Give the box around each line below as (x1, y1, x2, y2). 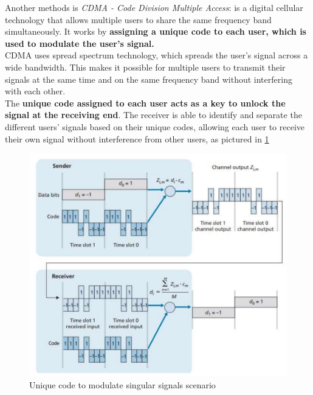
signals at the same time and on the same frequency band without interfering (5, 72, 292, 85)
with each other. (5, 85, 66, 97)
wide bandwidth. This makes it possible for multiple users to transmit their (5, 60, 286, 73)
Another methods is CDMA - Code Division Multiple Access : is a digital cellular (5, 1, 303, 13)
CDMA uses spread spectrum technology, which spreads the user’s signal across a (5, 49, 308, 61)
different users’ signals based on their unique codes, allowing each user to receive (5, 120, 305, 133)
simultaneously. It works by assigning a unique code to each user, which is (5, 25, 306, 38)
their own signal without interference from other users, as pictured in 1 (5, 132, 269, 145)
